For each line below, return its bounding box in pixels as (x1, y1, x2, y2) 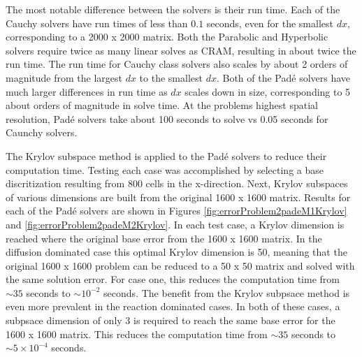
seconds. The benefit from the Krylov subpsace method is (103, 285, 350, 300)
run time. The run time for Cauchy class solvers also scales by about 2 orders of (6, 57, 348, 71)
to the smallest (139, 70, 203, 85)
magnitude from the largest (6, 70, 122, 85)
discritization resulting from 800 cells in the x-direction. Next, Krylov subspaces (6, 176, 348, 191)
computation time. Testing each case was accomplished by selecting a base (6, 162, 324, 177)
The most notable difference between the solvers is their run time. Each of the (6, 2, 340, 16)
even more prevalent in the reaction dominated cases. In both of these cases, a (6, 299, 340, 314)
